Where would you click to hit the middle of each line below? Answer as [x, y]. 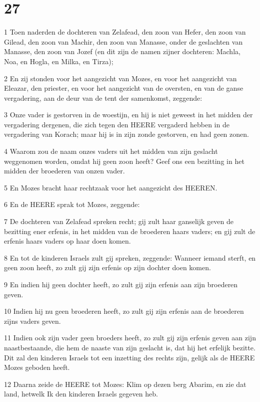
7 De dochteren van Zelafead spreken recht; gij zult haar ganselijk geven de [119, 221]
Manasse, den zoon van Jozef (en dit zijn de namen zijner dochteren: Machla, [122, 51]
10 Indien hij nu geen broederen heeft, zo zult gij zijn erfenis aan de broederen [124, 311]
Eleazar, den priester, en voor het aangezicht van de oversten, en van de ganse [124, 88]
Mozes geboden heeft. [37, 367]
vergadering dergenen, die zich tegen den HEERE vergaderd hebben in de [117, 124]
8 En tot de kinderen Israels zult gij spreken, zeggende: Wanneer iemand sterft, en [130, 257]
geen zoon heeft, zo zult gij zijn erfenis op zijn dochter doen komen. [107, 267]
